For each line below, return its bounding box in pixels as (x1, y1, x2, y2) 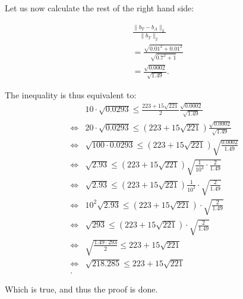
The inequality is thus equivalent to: (5, 89, 137, 101)
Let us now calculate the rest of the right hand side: (5, 2, 194, 14)
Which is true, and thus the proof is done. (5, 282, 158, 295)
